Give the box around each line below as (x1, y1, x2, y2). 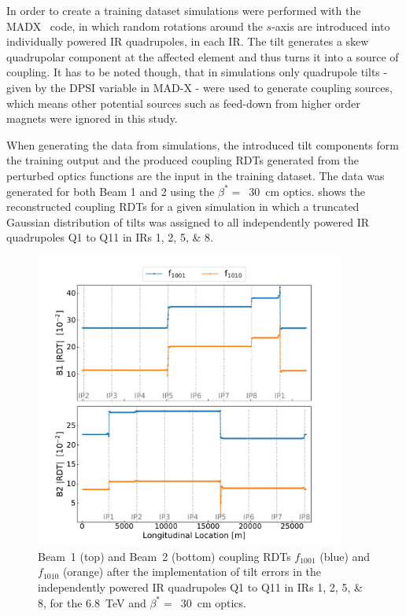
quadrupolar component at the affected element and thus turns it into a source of (6, 48, 399, 65)
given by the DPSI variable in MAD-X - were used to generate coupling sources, (6, 79, 393, 95)
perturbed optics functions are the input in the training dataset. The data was (6, 167, 385, 183)
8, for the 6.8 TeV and (38, 594, 146, 610)
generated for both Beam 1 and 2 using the (6, 183, 215, 199)
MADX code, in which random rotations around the (6, 17, 263, 34)
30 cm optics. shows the (249, 183, 365, 199)
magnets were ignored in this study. (6, 110, 178, 127)
